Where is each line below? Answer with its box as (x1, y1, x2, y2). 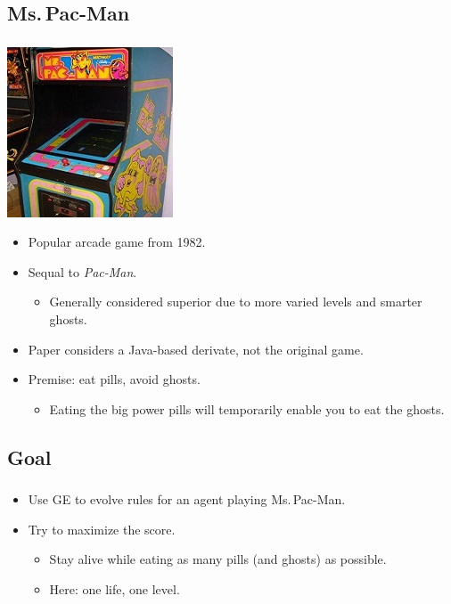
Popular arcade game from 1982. (28, 233, 206, 251)
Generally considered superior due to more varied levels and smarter (49, 292, 422, 311)
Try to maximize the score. (28, 519, 176, 538)
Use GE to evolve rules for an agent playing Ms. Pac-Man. (28, 490, 346, 509)
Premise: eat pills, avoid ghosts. (28, 370, 201, 388)
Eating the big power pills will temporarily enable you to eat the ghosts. (49, 399, 445, 418)
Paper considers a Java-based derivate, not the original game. (28, 339, 364, 358)
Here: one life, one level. (49, 579, 180, 598)
